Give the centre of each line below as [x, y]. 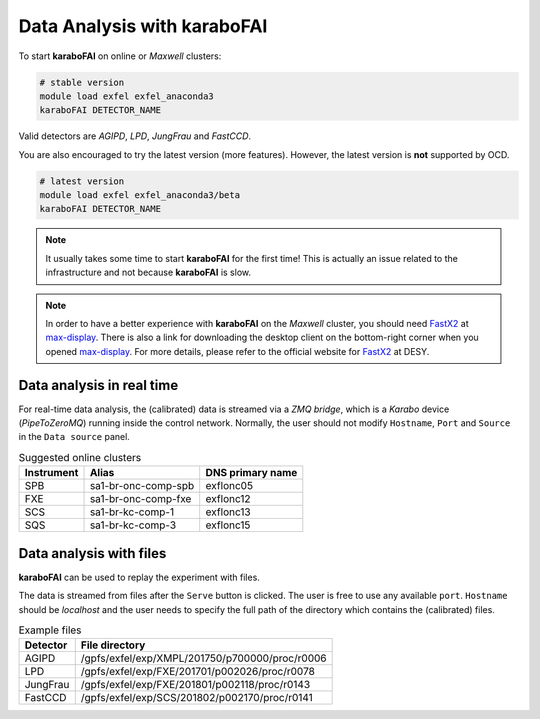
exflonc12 [228, 499]
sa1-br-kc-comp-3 [133, 525]
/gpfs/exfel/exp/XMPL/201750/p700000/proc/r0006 [203, 658]
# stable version [82, 82]
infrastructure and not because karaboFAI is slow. [148, 272]
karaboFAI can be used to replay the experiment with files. [139, 577]
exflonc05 [229, 486]
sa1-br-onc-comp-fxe [140, 499]
